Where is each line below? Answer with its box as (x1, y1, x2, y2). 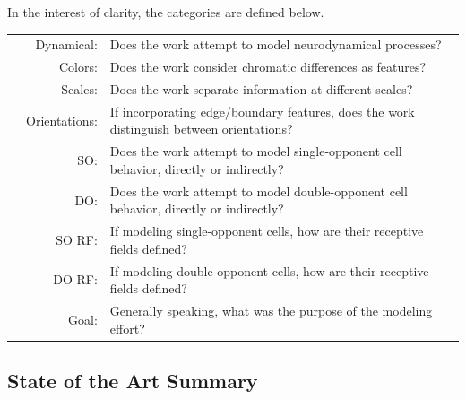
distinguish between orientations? (109, 119, 293, 138)
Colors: (58, 57, 98, 76)
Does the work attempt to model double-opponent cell (109, 181, 408, 200)
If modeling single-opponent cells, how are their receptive (109, 221, 424, 240)
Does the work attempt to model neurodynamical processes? (109, 35, 442, 54)
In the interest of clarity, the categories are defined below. (7, 3, 324, 21)
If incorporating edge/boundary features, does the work (109, 101, 415, 120)
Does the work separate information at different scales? (109, 80, 413, 99)
